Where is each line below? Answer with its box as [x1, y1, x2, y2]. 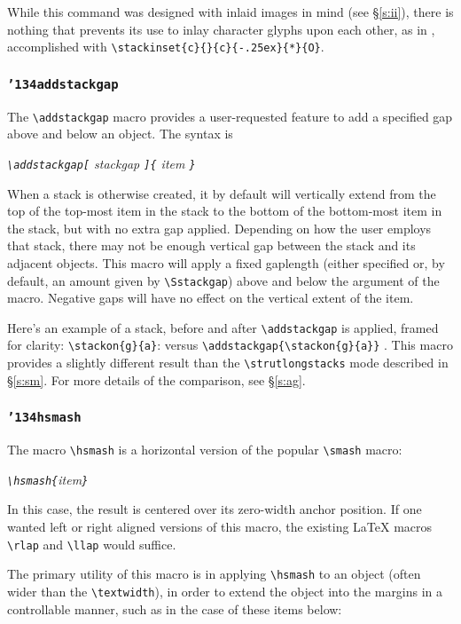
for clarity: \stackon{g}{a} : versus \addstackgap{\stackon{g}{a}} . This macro [7, 336, 453, 354]
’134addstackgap [7, 76, 119, 91]
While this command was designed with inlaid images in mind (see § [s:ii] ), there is [7, 3, 454, 20]
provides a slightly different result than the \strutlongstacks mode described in [7, 353, 449, 372]
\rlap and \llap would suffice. [7, 534, 176, 553]
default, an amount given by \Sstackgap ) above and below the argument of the [7, 271, 440, 289]
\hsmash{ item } [7, 470, 89, 488]
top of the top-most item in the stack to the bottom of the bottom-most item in [7, 201, 442, 220]
